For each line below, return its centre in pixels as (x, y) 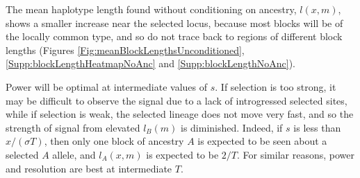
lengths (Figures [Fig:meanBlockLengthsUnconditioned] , (125, 50)
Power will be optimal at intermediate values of (107, 86)
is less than (317, 127)
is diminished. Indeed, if (232, 127)
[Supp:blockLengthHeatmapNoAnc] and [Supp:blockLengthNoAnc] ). (151, 63)
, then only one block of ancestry (114, 141)
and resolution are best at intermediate (89, 168)
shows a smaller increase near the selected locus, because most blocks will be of (174, 23)
